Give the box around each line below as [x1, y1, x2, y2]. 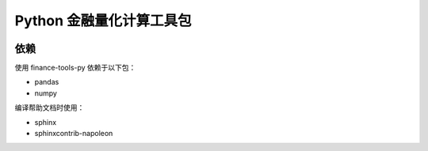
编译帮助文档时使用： [14, 103, 85, 112]
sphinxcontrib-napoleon [34, 129, 113, 138]
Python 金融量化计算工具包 [14, 12, 192, 29]
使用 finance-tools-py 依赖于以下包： [14, 63, 136, 73]
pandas [34, 77, 59, 87]
